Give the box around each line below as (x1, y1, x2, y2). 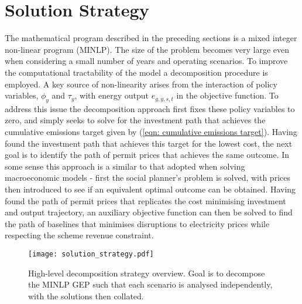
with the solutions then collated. (28, 289, 144, 302)
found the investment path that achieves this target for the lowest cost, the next (5, 137, 293, 149)
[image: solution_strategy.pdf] (28, 250, 154, 259)
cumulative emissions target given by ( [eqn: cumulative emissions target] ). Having (5, 126, 297, 138)
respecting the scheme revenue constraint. (5, 229, 154, 241)
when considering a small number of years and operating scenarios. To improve (5, 55, 288, 67)
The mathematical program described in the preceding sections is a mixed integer (5, 32, 297, 44)
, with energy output (74, 89, 149, 102)
